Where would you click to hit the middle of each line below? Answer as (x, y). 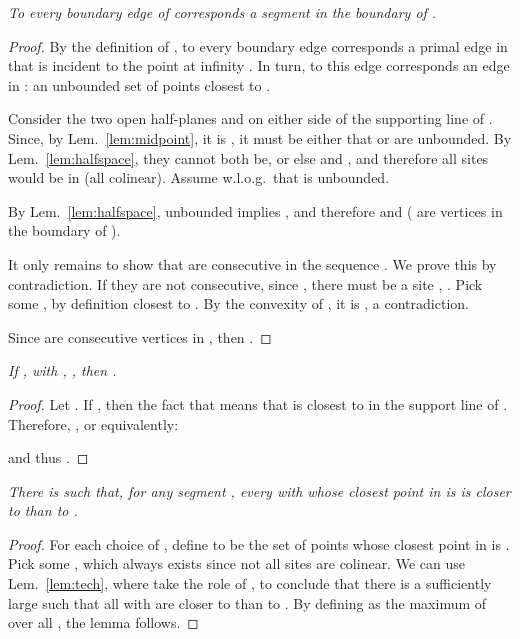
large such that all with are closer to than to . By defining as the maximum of (247, 602)
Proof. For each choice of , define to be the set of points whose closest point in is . (259, 543)
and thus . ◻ (48, 457)
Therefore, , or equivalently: (93, 423)
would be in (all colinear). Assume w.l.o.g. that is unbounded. (199, 177)
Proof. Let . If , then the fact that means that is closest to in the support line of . (258, 403)
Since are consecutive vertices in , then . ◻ (140, 336)
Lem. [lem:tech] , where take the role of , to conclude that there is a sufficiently (250, 583)
